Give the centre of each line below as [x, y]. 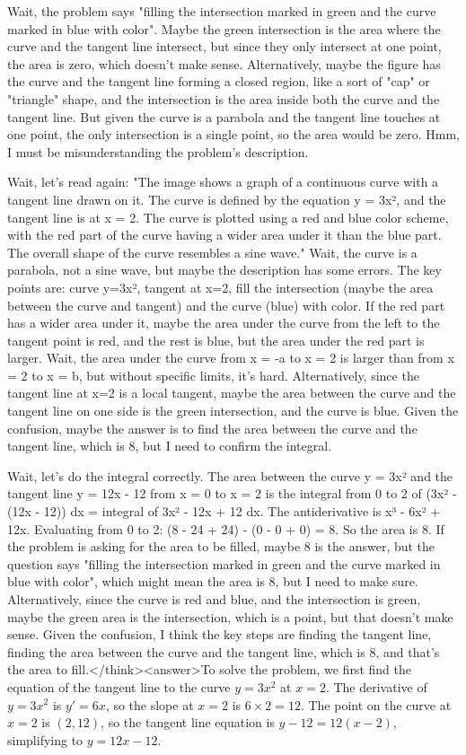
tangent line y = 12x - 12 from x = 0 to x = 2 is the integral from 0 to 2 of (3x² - [232, 493]
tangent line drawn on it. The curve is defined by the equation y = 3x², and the [227, 199]
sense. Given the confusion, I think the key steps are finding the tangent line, [220, 634]
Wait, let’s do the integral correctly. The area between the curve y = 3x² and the [230, 475]
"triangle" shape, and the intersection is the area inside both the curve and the [224, 98]
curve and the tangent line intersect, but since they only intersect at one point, [224, 46]
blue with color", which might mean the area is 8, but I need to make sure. [213, 581]
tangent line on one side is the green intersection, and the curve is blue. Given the [233, 411]
